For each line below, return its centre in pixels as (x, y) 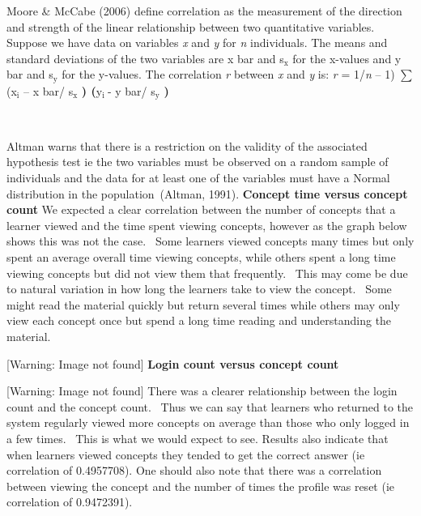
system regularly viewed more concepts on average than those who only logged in (208, 422)
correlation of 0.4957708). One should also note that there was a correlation (194, 470)
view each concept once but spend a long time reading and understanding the (199, 320)
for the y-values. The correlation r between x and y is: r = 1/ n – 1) (228, 74)
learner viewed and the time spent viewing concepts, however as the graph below (207, 225)
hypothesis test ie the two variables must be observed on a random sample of (198, 162)
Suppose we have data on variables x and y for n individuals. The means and (197, 43)
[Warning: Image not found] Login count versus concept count (173, 363)
